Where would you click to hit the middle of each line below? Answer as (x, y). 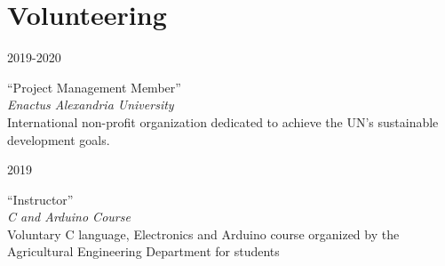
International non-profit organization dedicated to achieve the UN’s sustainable (223, 121)
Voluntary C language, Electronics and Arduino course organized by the (203, 234)
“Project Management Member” (94, 87)
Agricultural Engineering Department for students (143, 251)
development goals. (59, 139)
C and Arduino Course (69, 217)
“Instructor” (40, 199)
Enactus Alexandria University (91, 105)
